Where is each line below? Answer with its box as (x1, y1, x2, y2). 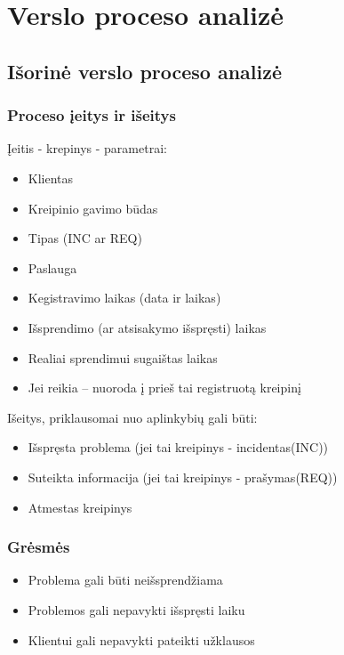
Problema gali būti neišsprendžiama (28, 570, 223, 589)
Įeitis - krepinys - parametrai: (7, 139, 167, 158)
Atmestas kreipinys (28, 497, 132, 516)
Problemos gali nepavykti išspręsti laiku (28, 600, 245, 619)
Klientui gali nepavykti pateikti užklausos (28, 630, 255, 649)
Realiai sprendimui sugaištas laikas (28, 348, 218, 367)
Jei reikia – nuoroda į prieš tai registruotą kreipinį (28, 378, 301, 397)
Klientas (28, 168, 74, 187)
